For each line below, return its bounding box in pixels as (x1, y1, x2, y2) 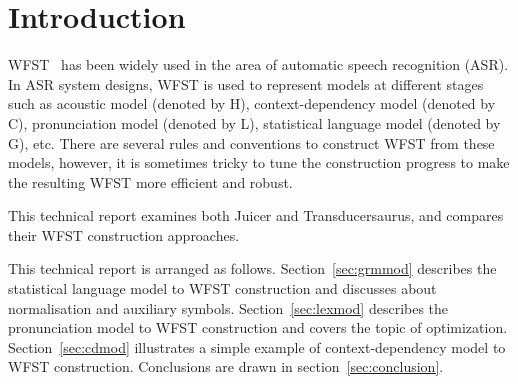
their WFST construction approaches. (8, 224, 240, 245)
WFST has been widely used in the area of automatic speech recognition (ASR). (8, 54, 509, 75)
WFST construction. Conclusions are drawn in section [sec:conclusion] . (8, 356, 444, 377)
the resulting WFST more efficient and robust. (8, 171, 293, 192)
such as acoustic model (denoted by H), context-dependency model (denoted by (8, 93, 496, 114)
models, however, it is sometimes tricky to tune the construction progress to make (8, 152, 510, 173)
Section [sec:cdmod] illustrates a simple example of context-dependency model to (8, 336, 506, 357)
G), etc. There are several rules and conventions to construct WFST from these (8, 132, 495, 153)
